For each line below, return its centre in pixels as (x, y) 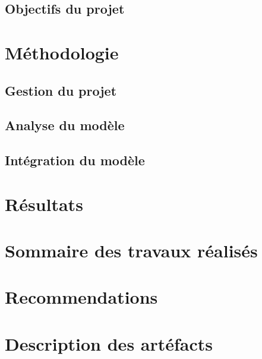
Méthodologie (62, 52)
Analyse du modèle (65, 125)
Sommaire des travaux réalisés (131, 251)
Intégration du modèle (75, 160)
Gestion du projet (61, 90)
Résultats (44, 204)
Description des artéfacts (109, 343)
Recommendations (81, 297)
